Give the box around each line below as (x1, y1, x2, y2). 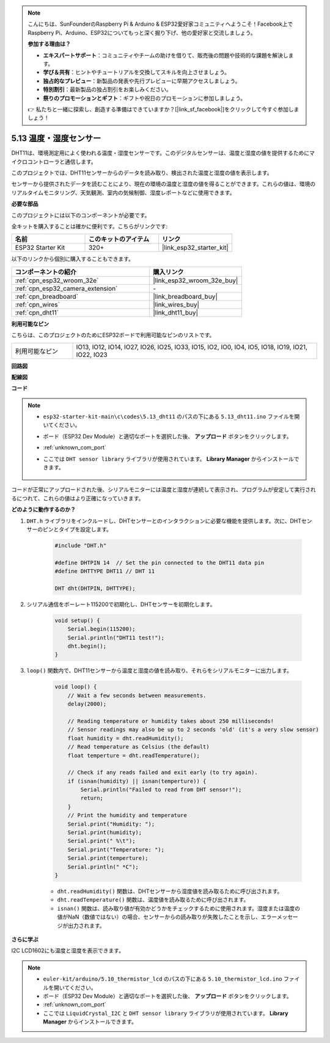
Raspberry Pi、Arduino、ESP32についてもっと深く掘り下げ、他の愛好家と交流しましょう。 (28, 29, 256, 36)
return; (80, 794, 104, 802)
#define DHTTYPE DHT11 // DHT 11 (54, 568, 155, 575)
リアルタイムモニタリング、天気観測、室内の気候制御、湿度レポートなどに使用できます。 (11, 189, 235, 196)
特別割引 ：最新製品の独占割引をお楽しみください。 (43, 86, 172, 93)
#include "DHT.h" (54, 542, 107, 549)
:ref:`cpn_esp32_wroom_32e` (15, 276, 99, 285)
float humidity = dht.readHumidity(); (67, 735, 184, 742)
